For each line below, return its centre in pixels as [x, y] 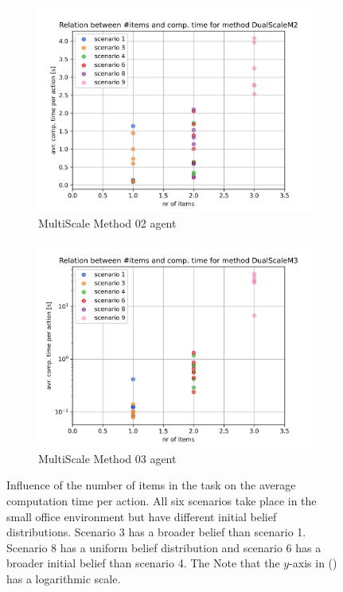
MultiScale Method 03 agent [107, 458]
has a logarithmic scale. [64, 578]
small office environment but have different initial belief [142, 516]
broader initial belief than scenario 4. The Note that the [143, 563]
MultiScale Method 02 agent [107, 222]
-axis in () [313, 563]
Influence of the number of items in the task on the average [151, 485]
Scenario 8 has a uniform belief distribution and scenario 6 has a [164, 547]
